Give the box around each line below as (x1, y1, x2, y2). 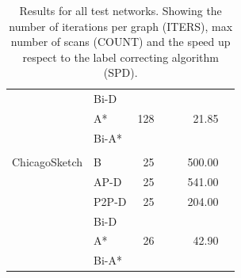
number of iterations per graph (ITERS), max (9, 17, 233, 34)
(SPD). (103, 64, 138, 81)
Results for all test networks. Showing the (19, 2, 222, 18)
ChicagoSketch (12, 154, 83, 169)
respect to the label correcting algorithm (22, 48, 219, 65)
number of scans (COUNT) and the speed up (10, 33, 231, 50)
